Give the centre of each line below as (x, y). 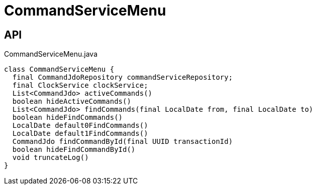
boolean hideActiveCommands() (72, 102)
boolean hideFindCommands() (68, 118)
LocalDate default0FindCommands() (80, 126)
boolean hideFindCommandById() (74, 150)
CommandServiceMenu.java (51, 54)
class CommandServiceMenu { (59, 69)
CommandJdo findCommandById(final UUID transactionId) (123, 142)
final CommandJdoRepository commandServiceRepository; (123, 77)
